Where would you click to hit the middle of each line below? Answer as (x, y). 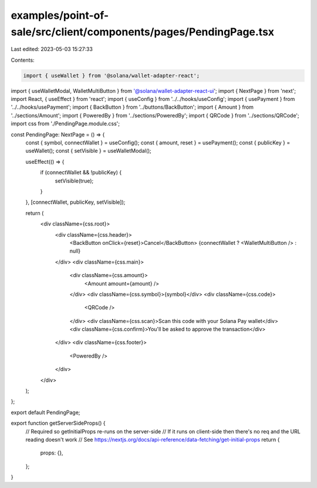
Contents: (23, 60)
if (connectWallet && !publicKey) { (81, 173)
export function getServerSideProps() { (58, 423)
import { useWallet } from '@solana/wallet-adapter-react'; (112, 75)
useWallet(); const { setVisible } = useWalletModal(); (89, 151)
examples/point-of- (60, 15)
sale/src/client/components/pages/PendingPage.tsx (143, 32)
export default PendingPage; (45, 412)
